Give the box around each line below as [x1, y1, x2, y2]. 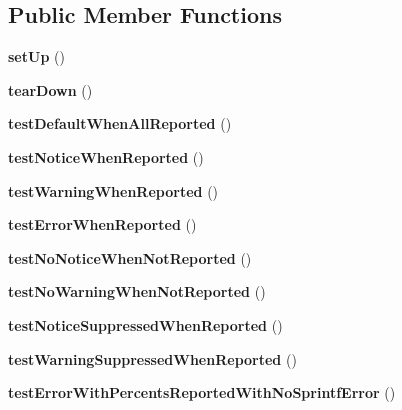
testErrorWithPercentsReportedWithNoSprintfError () [8, 382, 396, 403]
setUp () [8, 46, 65, 67]
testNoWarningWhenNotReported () [8, 281, 266, 302]
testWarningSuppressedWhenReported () [8, 348, 297, 369]
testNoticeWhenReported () [8, 146, 204, 167]
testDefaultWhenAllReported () [8, 113, 232, 134]
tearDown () [8, 79, 93, 100]
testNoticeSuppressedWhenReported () [8, 314, 283, 335]
